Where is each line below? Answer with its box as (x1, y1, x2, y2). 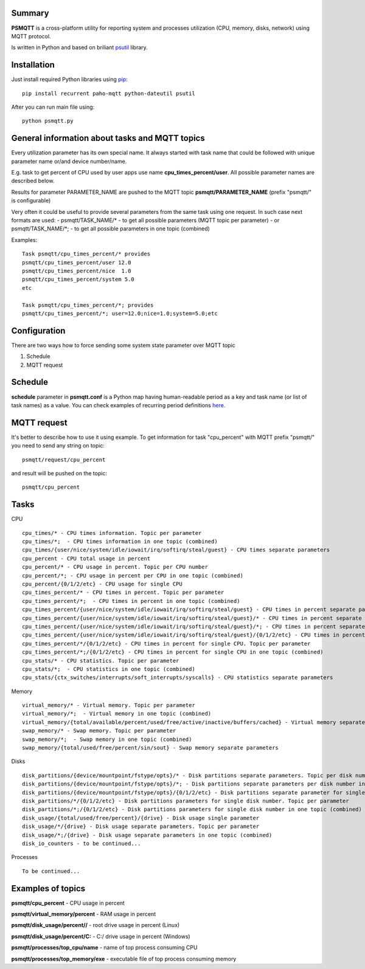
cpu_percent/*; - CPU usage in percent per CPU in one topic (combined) (22, 572, 243, 579)
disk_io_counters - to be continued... (22, 840, 141, 847)
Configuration (11, 325, 66, 336)
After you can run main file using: (11, 103, 95, 111)
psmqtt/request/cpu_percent (22, 456, 106, 463)
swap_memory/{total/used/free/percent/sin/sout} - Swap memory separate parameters (22, 745, 279, 751)
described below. (11, 177, 55, 185)
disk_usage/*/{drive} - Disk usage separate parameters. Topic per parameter (22, 823, 260, 830)
